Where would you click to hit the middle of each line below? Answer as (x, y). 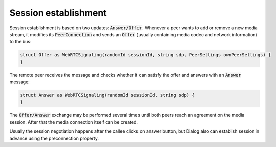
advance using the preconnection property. (54, 138)
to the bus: (21, 42)
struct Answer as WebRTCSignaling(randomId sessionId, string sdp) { (107, 95)
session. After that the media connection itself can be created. (74, 122)
